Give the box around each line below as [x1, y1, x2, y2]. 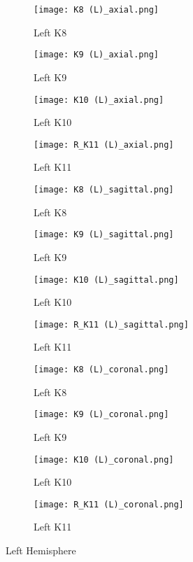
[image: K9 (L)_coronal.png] [34, 409, 169, 420]
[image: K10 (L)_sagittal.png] [34, 274, 179, 285]
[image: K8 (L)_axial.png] [34, 5, 159, 15]
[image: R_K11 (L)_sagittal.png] [34, 319, 189, 330]
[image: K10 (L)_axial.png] [34, 94, 164, 105]
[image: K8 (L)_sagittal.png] [34, 185, 174, 195]
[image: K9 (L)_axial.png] [34, 50, 159, 60]
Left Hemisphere [6, 543, 76, 557]
